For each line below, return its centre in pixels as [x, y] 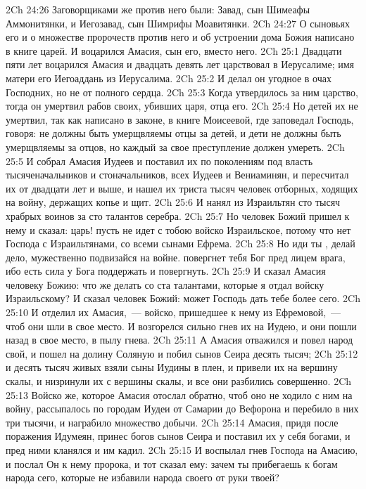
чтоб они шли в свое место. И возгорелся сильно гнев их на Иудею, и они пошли [181, 326]
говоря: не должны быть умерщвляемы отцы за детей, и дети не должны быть [173, 133]
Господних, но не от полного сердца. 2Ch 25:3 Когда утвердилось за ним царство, [182, 92]
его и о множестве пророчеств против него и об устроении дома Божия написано [180, 37]
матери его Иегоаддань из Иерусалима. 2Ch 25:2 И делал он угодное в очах [169, 78]
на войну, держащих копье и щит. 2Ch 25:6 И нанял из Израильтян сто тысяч [173, 202]
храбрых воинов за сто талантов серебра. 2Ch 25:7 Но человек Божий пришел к [178, 215]
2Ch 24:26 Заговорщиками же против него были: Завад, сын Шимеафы [158, 9]
